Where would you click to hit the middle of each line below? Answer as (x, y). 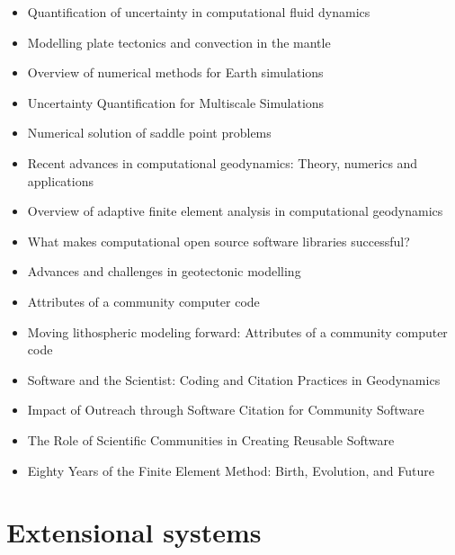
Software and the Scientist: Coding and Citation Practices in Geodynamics (234, 379)
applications (61, 180)
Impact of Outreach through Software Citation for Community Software (226, 410)
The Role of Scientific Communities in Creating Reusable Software (211, 439)
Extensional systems (134, 532)
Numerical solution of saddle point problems (149, 133)
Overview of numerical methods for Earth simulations (175, 72)
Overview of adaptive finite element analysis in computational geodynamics (235, 211)
